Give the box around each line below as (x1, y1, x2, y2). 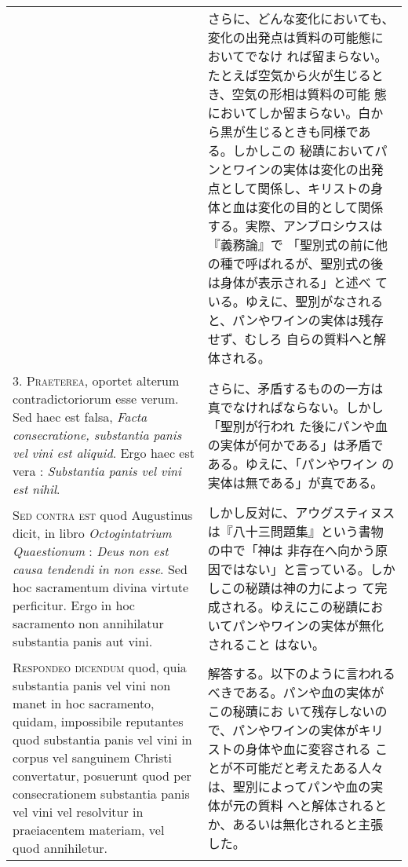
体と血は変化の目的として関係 (207, 198, 384, 216)
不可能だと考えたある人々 (232, 758, 384, 777)
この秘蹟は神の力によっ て (220, 579, 375, 597)
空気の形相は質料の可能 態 (231, 85, 387, 103)
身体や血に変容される (245, 739, 371, 758)
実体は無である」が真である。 (207, 473, 384, 492)
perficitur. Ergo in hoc (13, 596, 135, 614)
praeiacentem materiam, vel (13, 821, 165, 839)
